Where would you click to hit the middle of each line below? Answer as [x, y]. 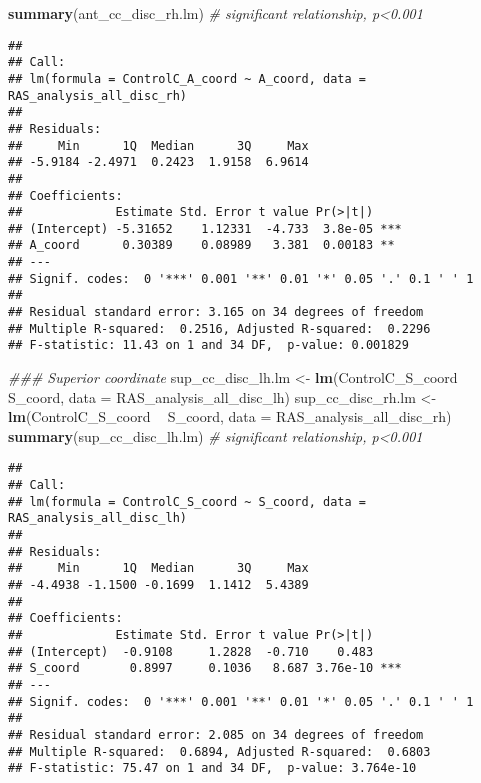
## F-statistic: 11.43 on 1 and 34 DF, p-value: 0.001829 [208, 345]
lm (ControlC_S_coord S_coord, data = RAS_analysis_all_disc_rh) [230, 416]
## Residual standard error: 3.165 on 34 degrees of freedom [216, 312]
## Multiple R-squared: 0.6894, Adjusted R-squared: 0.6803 [219, 751]
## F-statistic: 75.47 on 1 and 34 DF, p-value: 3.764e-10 [212, 768]
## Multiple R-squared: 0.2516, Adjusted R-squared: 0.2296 [219, 328]
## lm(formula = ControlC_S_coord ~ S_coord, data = [187, 501]
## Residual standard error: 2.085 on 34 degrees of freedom [216, 734]
